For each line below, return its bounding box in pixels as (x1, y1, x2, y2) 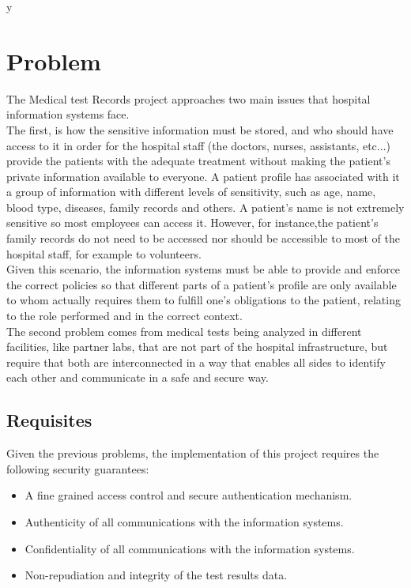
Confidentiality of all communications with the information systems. (25, 540, 355, 556)
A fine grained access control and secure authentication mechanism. (25, 487, 353, 503)
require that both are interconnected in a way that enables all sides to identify (6, 353, 386, 370)
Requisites (6, 408, 92, 432)
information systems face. (6, 106, 130, 122)
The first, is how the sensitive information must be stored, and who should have (6, 121, 394, 138)
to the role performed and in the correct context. (6, 307, 243, 324)
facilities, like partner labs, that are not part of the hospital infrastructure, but (6, 338, 388, 355)
